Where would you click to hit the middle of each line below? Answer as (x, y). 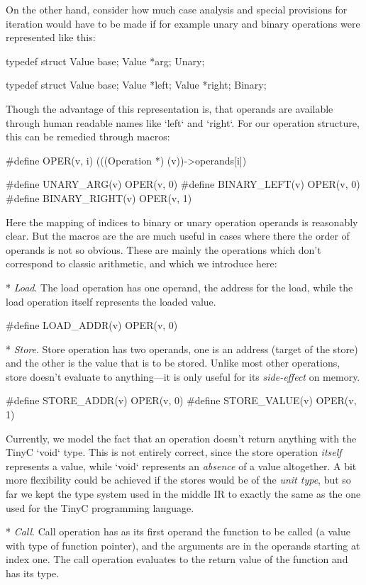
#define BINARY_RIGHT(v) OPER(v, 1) (99, 197)
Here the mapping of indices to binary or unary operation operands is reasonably (182, 222)
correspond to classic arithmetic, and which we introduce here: (142, 263)
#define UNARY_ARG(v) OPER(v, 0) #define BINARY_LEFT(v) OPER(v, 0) (183, 184)
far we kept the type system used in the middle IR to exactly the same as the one (183, 494)
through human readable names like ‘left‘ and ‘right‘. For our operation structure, (183, 122)
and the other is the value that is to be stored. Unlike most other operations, (173, 363)
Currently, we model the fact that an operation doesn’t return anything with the (181, 438)
